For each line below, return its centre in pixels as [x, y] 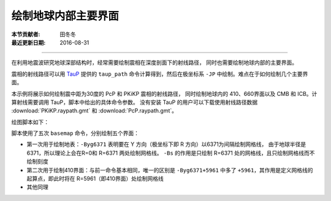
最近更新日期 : [29, 42]
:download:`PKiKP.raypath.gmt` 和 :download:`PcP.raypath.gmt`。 [94, 111]
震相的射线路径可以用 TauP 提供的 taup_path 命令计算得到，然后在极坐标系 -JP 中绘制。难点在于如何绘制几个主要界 [160, 74]
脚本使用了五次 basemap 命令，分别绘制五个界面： [75, 133]
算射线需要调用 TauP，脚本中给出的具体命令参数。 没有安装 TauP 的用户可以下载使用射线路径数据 [134, 102]
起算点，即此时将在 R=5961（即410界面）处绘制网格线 [95, 179]
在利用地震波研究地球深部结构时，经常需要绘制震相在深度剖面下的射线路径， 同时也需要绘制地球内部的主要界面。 [154, 63]
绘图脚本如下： [30, 122]
